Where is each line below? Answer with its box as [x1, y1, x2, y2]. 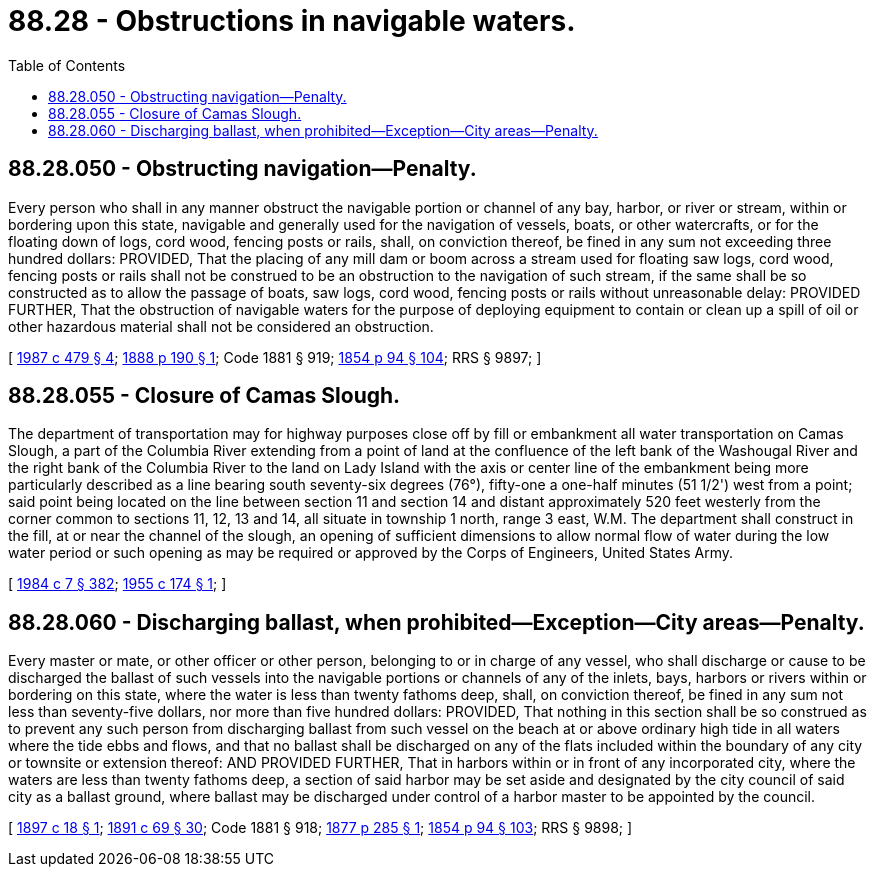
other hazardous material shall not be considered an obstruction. [8, 317, 434, 335]
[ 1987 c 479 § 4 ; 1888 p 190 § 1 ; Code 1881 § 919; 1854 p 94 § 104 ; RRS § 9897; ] [8, 348, 542, 366]
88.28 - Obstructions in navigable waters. [8, 4, 576, 38]
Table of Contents [8, 56, 126, 74]
